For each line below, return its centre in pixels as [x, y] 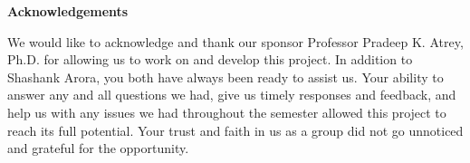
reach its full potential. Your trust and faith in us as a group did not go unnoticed [235, 130]
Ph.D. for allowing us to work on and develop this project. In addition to [210, 59]
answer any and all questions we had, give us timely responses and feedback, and [232, 95]
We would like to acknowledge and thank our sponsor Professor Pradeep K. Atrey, [235, 41]
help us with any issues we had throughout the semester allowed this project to [227, 112]
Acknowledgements [68, 11]
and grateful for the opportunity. [98, 148]
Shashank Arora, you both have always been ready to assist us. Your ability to [225, 77]
